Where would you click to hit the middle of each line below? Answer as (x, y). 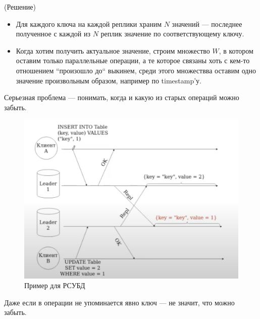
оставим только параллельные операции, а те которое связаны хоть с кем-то (133, 60)
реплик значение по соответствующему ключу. (172, 34)
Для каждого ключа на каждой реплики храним (89, 24)
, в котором (236, 50)
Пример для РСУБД (55, 285)
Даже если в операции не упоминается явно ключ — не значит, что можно (119, 302)
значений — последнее (207, 24)
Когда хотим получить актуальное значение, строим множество (113, 50)
